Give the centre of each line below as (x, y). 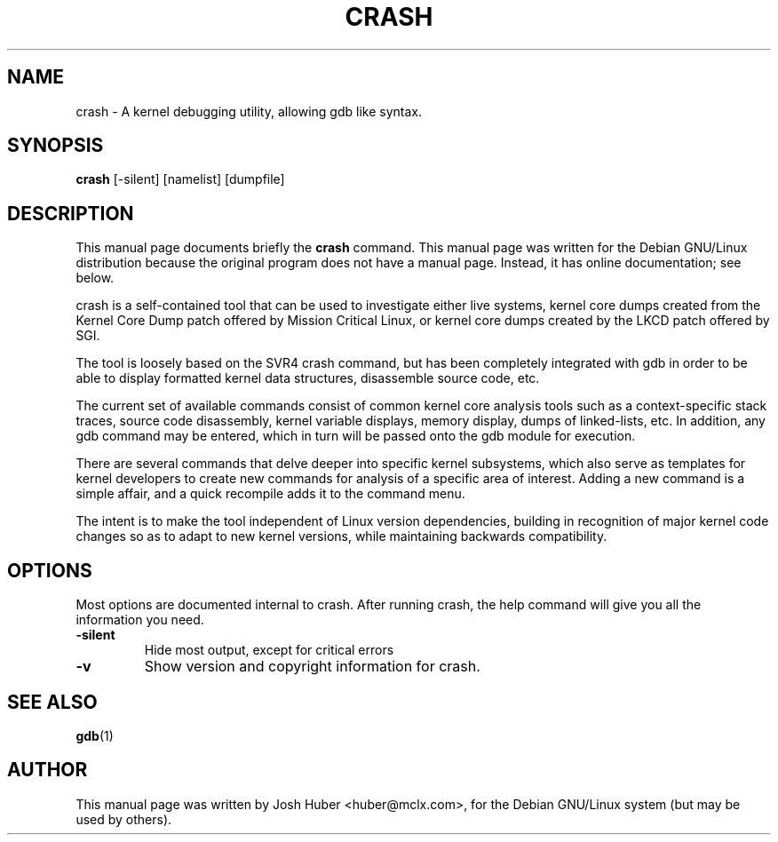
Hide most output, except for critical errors (269, 650)
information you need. (140, 620)
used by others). (124, 819)
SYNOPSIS (56, 146)
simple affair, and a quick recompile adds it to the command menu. (270, 494)
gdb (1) (95, 735)
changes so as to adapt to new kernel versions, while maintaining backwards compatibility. (341, 536)
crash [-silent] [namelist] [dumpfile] (180, 179)
